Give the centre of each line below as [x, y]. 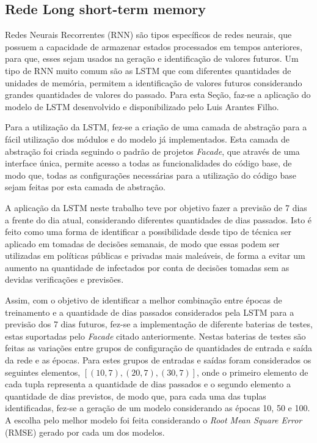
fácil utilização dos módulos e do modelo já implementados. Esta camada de [147, 139]
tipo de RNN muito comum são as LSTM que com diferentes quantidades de [148, 70]
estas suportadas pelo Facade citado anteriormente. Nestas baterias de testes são [155, 336]
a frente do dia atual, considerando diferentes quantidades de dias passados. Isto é [158, 219]
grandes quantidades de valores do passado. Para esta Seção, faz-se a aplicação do [158, 95]
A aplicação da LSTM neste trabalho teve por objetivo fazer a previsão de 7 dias [156, 207]
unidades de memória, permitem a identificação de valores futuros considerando [154, 82]
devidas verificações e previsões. [64, 279]
